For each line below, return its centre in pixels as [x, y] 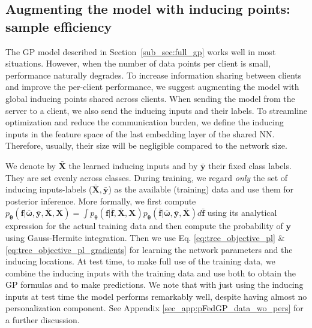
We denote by [31, 165]
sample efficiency [59, 26]
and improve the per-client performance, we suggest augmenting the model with [152, 87]
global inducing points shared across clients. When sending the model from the [150, 98]
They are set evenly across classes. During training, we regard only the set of [147, 177]
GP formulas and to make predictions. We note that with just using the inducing [154, 285]
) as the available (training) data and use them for [201, 189]
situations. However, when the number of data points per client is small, [138, 63]
